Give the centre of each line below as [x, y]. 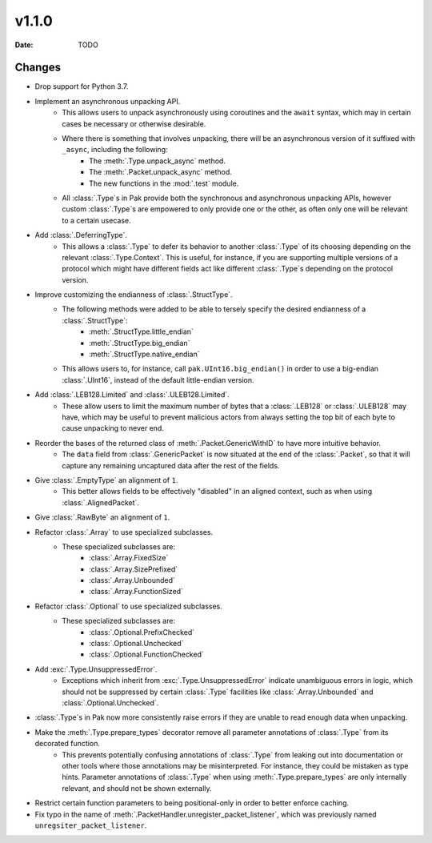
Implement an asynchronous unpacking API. [108, 101]
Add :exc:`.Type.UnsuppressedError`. [96, 669]
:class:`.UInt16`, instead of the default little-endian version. [158, 379]
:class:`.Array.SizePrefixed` [134, 569]
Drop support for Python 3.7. [82, 86]
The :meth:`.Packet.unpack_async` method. [160, 172]
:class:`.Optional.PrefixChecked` [142, 632]
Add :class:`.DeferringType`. [81, 235]
